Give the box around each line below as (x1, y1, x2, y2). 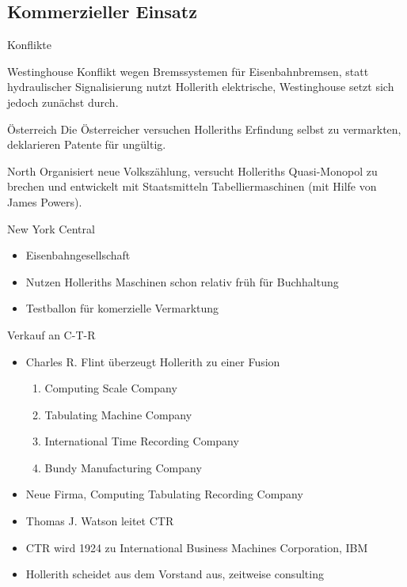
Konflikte (7, 36, 52, 53)
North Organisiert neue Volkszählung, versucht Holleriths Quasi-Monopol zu (7, 162, 378, 179)
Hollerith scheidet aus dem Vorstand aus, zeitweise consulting (25, 566, 324, 582)
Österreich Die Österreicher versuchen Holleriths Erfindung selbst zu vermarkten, (7, 120, 401, 137)
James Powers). (7, 193, 82, 210)
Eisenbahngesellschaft (25, 247, 131, 263)
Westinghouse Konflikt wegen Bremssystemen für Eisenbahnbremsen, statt (7, 62, 369, 79)
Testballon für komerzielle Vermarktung (25, 300, 219, 316)
